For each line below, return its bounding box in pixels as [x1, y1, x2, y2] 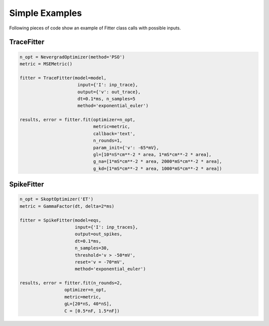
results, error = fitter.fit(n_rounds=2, [19, 280, 123, 286]
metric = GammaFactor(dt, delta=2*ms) [19, 203, 115, 209]
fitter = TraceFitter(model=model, [19, 75, 107, 81]
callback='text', [93, 131, 135, 137]
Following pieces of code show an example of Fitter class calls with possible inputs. [9, 25, 181, 31]
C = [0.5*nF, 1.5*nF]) [64, 308, 120, 314]
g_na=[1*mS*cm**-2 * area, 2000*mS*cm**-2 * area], [93, 159, 222, 164]
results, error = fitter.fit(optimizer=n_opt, [19, 117, 135, 123]
